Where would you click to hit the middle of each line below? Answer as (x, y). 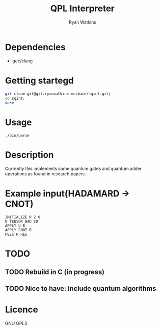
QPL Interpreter (82, 9)
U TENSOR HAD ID (22, 221)
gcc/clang (22, 61)
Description (29, 155)
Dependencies (35, 47)
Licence (22, 310)
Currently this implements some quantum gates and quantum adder (73, 169)
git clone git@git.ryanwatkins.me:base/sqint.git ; (58, 94)
